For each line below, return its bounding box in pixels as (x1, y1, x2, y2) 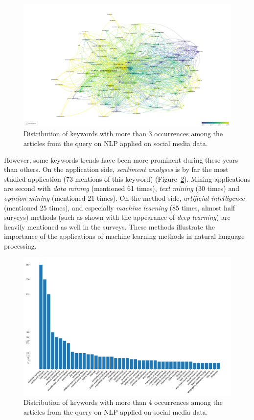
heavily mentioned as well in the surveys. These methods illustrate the (4, 221, 215, 231)
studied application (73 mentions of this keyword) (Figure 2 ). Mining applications (4, 173, 251, 184)
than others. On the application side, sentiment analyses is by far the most (4, 164, 229, 174)
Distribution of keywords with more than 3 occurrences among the (23, 128, 223, 139)
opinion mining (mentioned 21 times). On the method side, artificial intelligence (4, 192, 245, 203)
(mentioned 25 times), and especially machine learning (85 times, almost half (4, 202, 235, 212)
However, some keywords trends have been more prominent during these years (4, 154, 238, 165)
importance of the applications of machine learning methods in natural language (4, 231, 245, 241)
